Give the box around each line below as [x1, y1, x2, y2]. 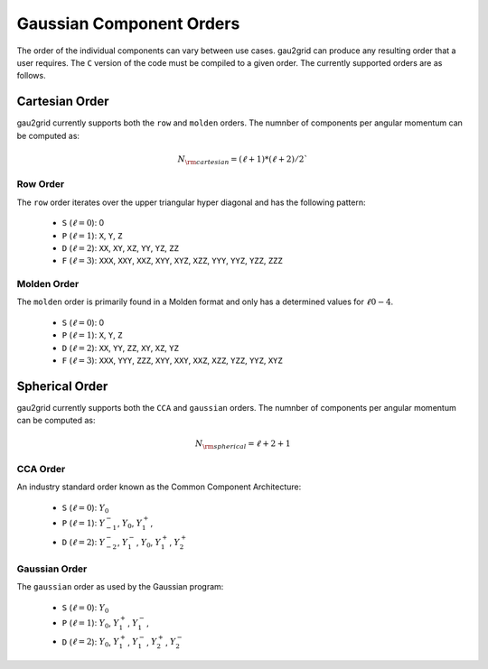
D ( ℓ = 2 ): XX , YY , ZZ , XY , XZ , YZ [61, 342, 180, 353]
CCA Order [16, 463, 66, 476]
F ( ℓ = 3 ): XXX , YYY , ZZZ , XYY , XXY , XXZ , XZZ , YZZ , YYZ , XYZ [61, 355, 284, 366]
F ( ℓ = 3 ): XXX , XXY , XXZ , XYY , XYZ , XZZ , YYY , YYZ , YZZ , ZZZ [61, 256, 284, 266]
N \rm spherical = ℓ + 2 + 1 [194, 439, 291, 451]
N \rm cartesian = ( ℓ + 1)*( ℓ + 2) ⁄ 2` [177, 153, 309, 166]
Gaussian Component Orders [16, 14, 240, 33]
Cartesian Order [16, 94, 109, 109]
